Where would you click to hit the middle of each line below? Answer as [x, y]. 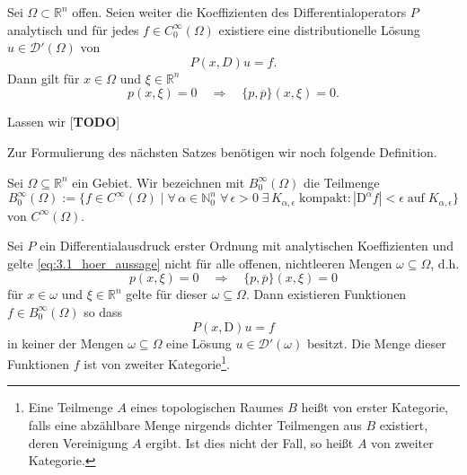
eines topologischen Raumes [207, 407]
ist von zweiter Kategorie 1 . [157, 362]
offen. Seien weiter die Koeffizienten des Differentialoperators [239, 12]
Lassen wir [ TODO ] [64, 122]
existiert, [404, 425]
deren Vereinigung [78, 442]
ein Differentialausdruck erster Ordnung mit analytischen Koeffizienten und [247, 246]
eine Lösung [199, 343]
